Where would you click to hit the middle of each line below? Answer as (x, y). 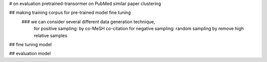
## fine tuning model (30, 44)
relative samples (51, 35)
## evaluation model (30, 54)
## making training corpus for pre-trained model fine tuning (70, 13)
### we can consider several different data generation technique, (88, 22)
